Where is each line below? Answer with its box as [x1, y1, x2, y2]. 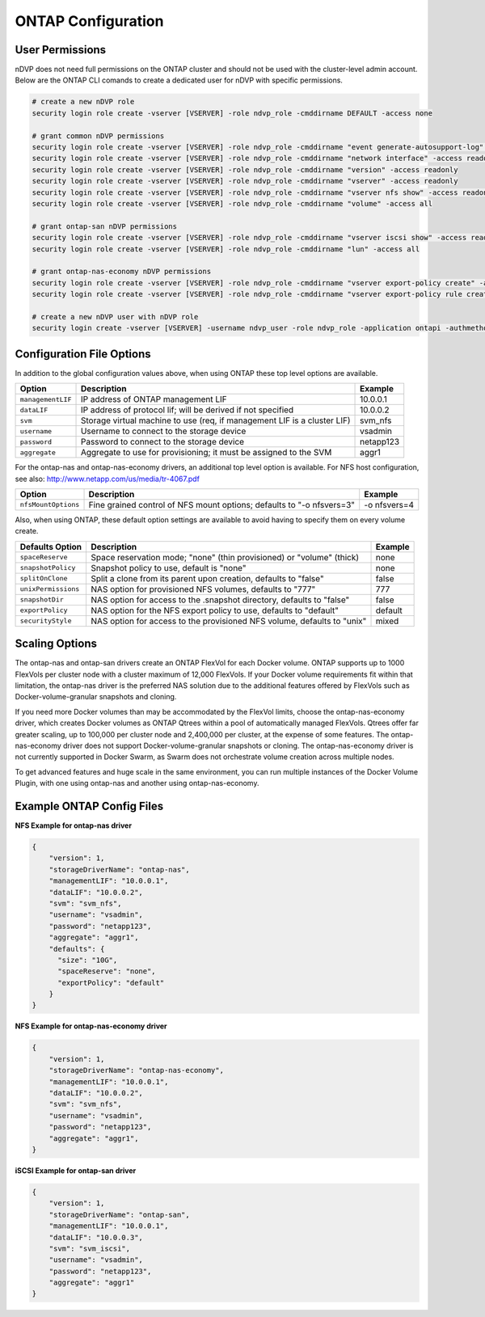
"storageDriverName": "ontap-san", [48, 1209, 190, 1219]
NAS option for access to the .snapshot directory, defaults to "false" [91, 594, 350, 606]
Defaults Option [19, 541, 82, 552]
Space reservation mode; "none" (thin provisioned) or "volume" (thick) [91, 551, 360, 563]
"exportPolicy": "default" [57, 978, 165, 987]
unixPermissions [19, 585, 80, 593]
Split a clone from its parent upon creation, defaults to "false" [91, 572, 324, 584]
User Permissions [15, 43, 107, 57]
